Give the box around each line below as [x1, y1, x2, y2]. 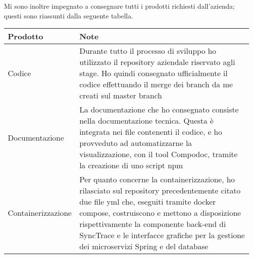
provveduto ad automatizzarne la [79, 137, 192, 149]
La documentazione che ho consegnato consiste [79, 104, 239, 115]
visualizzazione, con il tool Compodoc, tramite [79, 148, 238, 160]
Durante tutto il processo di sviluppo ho [79, 45, 217, 57]
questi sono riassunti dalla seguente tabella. [4, 10, 133, 20]
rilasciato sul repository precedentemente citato [79, 185, 241, 196]
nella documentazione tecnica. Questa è [79, 115, 214, 127]
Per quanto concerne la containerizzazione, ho [79, 174, 235, 185]
